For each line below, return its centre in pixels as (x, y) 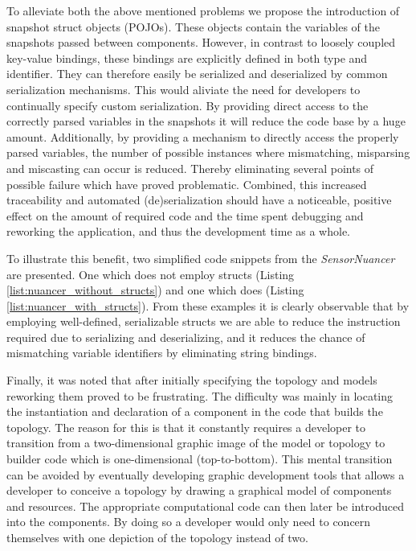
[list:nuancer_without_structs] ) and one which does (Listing (155, 290)
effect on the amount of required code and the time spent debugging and (185, 215)
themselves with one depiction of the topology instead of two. (157, 537)
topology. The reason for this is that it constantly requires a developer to (186, 427)
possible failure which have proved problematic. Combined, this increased (187, 184)
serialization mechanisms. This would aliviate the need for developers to (184, 89)
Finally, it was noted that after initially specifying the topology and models (192, 380)
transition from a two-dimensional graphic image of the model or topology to (196, 443)
